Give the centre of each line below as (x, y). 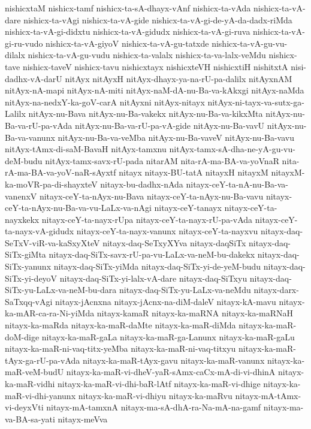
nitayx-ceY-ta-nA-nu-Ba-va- (237, 184)
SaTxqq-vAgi (29, 301)
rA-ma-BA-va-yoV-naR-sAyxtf (61, 172)
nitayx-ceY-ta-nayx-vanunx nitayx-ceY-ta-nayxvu (167, 231)
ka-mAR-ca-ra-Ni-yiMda (50, 313)
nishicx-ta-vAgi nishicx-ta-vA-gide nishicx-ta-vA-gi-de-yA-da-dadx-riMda (158, 19)
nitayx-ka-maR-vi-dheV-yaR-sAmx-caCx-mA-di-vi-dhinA (171, 372)
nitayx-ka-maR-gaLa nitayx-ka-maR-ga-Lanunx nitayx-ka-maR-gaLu (168, 336)
